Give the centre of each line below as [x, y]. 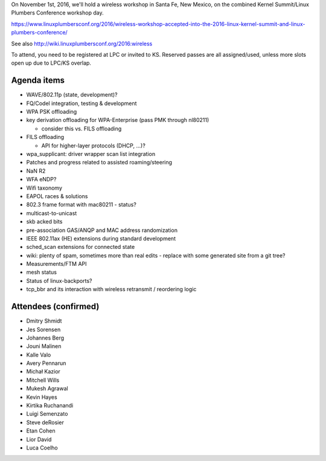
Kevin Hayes [42, 397]
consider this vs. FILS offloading [81, 128]
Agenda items [38, 81]
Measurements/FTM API [56, 264]
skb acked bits [44, 222]
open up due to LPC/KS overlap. [51, 63]
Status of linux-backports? [59, 280]
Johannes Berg [45, 338]
